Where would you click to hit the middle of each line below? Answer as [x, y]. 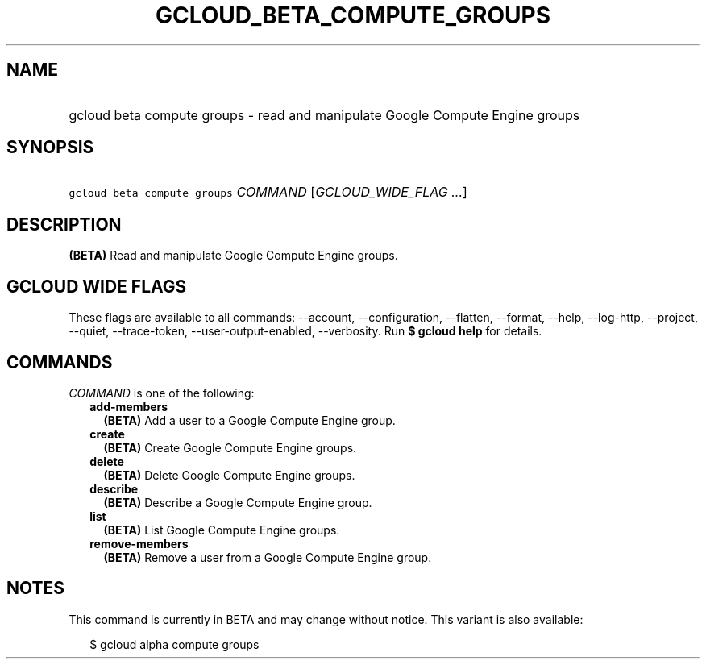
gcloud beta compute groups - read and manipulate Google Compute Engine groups [324, 115]
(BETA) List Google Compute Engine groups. [222, 530]
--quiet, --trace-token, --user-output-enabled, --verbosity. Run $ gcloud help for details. [305, 331]
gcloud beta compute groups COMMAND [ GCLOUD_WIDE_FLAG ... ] [268, 192]
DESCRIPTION [64, 224]
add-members [129, 406]
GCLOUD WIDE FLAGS [97, 286]
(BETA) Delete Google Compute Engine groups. [229, 475]
